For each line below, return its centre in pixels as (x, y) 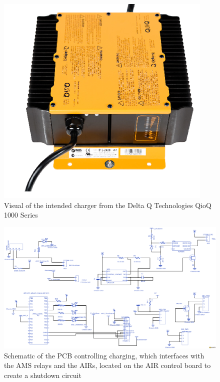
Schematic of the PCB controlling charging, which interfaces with (104, 355)
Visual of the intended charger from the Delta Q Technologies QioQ (108, 205)
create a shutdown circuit (43, 375)
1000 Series (21, 215)
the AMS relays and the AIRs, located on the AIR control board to (107, 365)
